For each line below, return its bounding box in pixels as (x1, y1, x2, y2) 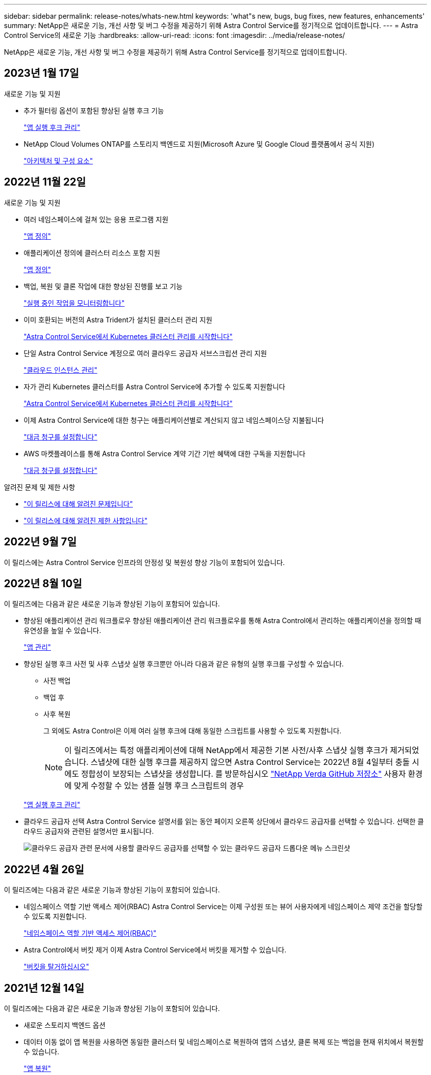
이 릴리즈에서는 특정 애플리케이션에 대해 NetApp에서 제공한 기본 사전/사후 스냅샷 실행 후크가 (64, 745, 388, 756)
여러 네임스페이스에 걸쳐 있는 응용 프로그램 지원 (24, 215, 169, 223)
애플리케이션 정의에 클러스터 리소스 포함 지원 (24, 248, 160, 257)
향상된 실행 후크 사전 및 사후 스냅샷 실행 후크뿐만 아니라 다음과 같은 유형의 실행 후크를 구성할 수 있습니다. (24, 660, 344, 668)
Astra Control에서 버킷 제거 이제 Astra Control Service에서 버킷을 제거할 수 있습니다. (24, 946, 286, 954)
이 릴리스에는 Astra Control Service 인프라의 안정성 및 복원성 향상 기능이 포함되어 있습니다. (4, 558, 285, 567)
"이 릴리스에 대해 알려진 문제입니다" (24, 499, 133, 508)
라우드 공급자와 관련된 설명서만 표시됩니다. (24, 827, 154, 836)
